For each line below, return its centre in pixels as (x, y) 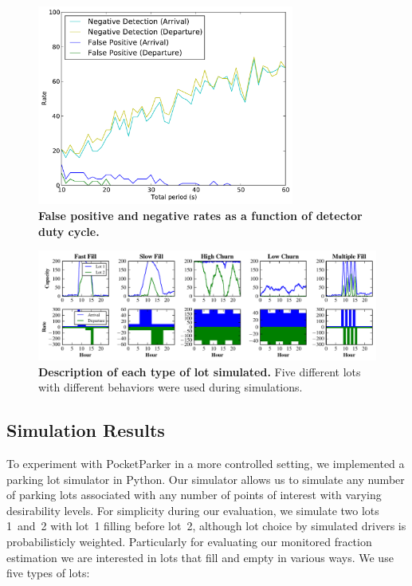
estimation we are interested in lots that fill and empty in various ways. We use (200, 557)
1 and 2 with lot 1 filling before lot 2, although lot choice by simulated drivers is (206, 526)
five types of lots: (48, 573)
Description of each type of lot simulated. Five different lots (200, 371)
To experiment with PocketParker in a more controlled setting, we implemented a (206, 464)
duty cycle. (69, 231)
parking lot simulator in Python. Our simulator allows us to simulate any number (206, 479)
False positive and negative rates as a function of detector (200, 216)
